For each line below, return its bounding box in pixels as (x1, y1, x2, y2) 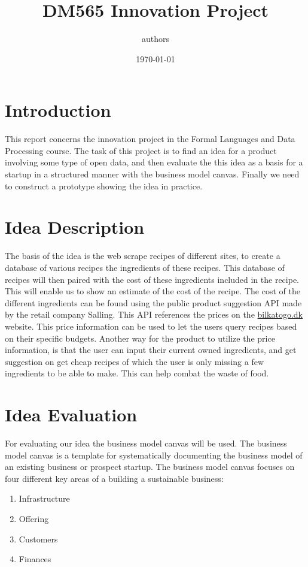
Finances (19, 553, 51, 565)
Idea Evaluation (5, 402, 138, 427)
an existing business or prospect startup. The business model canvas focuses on (5, 460, 295, 473)
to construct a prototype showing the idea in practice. (5, 179, 203, 192)
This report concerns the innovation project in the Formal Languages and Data (5, 132, 295, 145)
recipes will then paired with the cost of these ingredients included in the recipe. (5, 273, 300, 285)
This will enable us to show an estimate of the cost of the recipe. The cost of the (5, 285, 300, 297)
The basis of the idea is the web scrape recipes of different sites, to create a (5, 249, 280, 262)
